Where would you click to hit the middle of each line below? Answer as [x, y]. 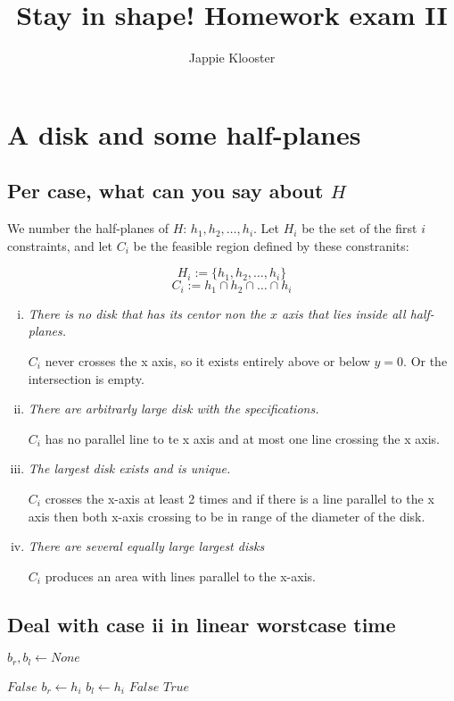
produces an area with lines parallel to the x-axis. [180, 576]
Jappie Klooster [232, 58]
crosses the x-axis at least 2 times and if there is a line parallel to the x [239, 498]
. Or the [425, 360]
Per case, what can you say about [165, 191]
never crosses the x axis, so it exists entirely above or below [207, 360]
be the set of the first [359, 228]
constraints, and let [60, 245]
